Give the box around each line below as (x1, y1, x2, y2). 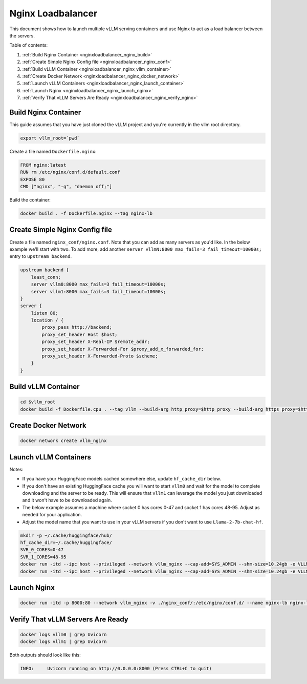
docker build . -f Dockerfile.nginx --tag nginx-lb (20, 211, 153, 216)
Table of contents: (9, 42, 48, 48)
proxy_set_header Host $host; (41, 331, 118, 337)
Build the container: (9, 197, 51, 203)
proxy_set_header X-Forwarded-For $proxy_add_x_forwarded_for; (41, 346, 204, 352)
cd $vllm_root (20, 399, 56, 405)
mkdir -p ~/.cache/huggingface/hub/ (20, 532, 113, 538)
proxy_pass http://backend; (41, 325, 113, 330)
